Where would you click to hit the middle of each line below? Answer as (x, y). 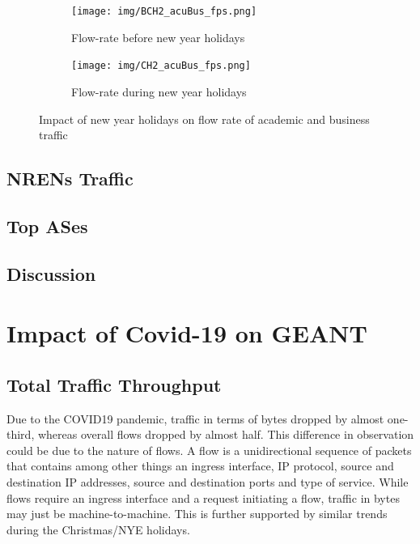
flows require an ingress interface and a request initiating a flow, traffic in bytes (203, 497)
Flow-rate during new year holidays (159, 91)
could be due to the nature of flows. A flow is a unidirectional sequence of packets (209, 450)
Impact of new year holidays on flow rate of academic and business (204, 119)
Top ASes (47, 225)
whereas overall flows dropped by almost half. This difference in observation (226, 434)
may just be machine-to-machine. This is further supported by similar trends (197, 514)
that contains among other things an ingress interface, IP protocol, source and (200, 466)
